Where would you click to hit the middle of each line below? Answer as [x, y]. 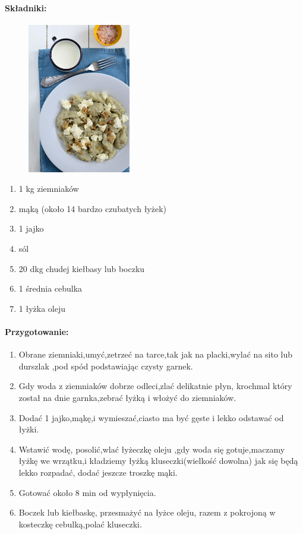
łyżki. [29, 429]
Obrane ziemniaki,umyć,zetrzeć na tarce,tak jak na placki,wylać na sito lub [156, 354]
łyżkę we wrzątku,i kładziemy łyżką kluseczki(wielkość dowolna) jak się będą [158, 461]
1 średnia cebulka [50, 288]
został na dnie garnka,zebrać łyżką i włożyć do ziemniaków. [127, 397]
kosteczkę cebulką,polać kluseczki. [80, 524]
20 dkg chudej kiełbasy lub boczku [82, 268]
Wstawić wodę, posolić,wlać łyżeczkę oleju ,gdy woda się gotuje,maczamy [152, 449]
